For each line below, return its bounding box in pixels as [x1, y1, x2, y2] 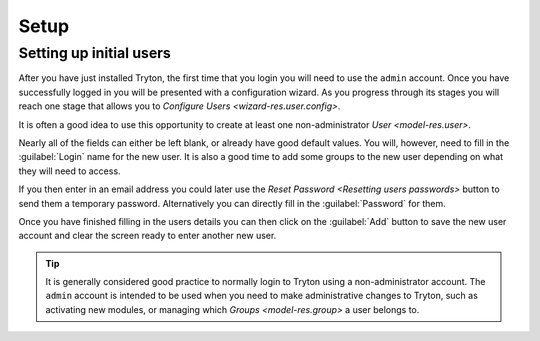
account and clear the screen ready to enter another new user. [18, 230, 277, 242]
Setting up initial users [18, 44, 172, 62]
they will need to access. [18, 165, 121, 177]
